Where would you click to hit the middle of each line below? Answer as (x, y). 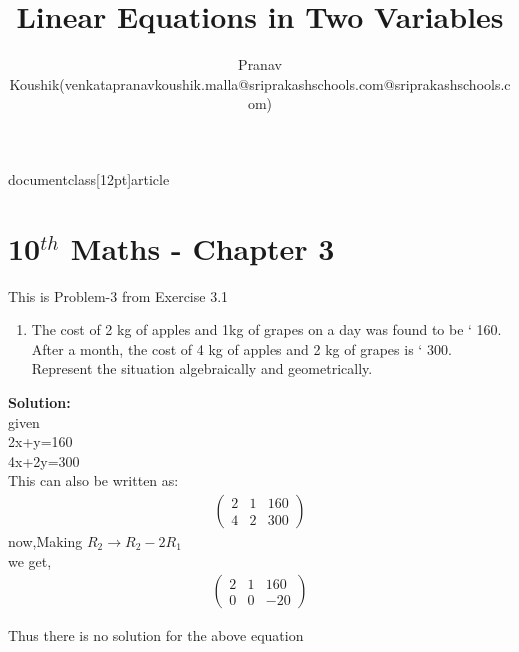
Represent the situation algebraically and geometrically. (202, 368)
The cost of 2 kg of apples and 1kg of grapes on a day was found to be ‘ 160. (266, 329)
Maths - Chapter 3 (202, 247)
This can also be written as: (93, 480)
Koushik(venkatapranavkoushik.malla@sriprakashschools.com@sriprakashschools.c (260, 83)
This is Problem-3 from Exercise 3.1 (118, 295)
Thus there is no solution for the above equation (156, 635)
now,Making (45, 541)
